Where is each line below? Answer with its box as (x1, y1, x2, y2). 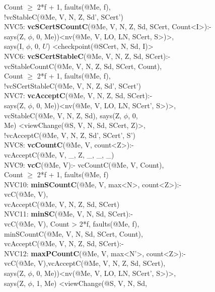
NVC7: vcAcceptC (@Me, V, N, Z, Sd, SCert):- (4, 90, 153, 101)
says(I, (4, 41, 24, 51)
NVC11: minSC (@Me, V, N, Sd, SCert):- (4, 208, 133, 219)
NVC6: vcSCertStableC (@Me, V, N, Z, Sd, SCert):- (4, 50, 171, 61)
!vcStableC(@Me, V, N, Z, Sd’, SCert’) (4, 11, 123, 22)
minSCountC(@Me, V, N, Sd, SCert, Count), (4, 228, 143, 239)
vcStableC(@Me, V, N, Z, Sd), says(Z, (4, 110, 122, 120)
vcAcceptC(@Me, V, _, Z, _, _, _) (4, 149, 114, 160)
